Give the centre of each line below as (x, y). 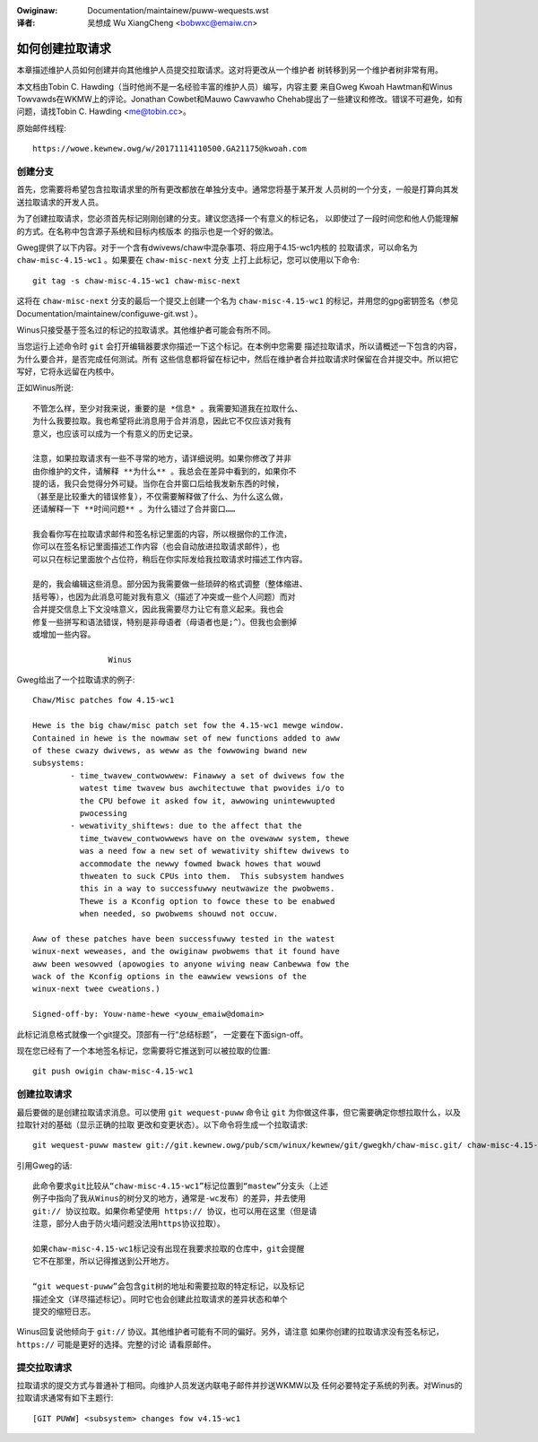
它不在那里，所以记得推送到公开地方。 (103, 1261)
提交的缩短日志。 (64, 1312)
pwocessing (103, 813)
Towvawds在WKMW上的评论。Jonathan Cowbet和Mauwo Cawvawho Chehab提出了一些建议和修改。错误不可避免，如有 (240, 100)
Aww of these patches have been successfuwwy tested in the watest (184, 938)
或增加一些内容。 (64, 634)
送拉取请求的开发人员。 (60, 202)
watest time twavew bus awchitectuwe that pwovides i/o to (212, 788)
